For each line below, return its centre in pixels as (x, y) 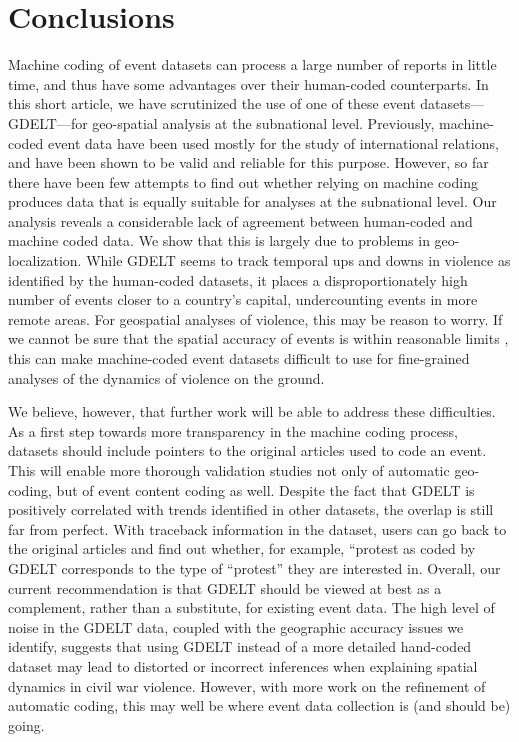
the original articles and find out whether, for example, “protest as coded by (242, 548)
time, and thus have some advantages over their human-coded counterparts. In (248, 83)
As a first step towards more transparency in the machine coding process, (233, 430)
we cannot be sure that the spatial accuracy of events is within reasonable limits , (258, 338)
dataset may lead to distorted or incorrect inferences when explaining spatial (243, 665)
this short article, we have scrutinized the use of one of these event (212, 103)
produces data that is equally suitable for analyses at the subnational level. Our (252, 201)
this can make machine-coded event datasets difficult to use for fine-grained (239, 358)
